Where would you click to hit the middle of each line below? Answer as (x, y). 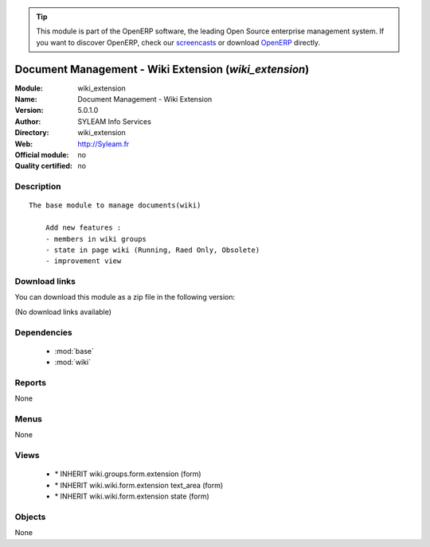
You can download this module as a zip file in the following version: (125, 297)
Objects (30, 517)
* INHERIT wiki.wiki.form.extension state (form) (132, 496)
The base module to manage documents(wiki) (115, 206)
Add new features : (83, 228)
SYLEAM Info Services (114, 121)
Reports (31, 382)
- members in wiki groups (96, 239)
